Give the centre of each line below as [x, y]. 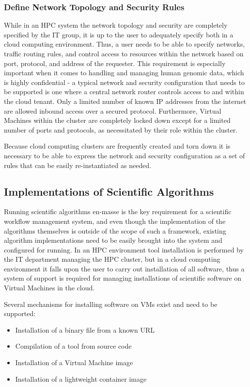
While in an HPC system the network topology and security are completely [116, 25]
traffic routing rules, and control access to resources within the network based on [124, 53]
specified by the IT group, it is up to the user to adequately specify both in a [119, 34]
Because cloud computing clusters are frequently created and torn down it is [117, 146]
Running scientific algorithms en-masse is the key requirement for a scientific [118, 211]
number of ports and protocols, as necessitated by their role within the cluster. [121, 129]
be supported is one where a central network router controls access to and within [124, 92]
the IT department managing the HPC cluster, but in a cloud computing [112, 259]
